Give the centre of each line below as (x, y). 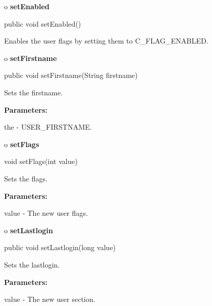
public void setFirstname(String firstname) (71, 75)
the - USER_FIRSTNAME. (48, 127)
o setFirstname (31, 58)
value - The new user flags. (46, 213)
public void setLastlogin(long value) (60, 247)
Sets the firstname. (33, 92)
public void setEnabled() (43, 23)
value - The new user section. (50, 299)
